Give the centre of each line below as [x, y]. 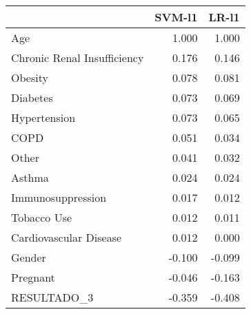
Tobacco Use [42, 217]
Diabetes [32, 97]
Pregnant [33, 277]
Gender [29, 257]
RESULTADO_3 [52, 297]
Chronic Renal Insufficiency [78, 57]
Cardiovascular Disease [67, 237]
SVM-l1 [176, 17]
